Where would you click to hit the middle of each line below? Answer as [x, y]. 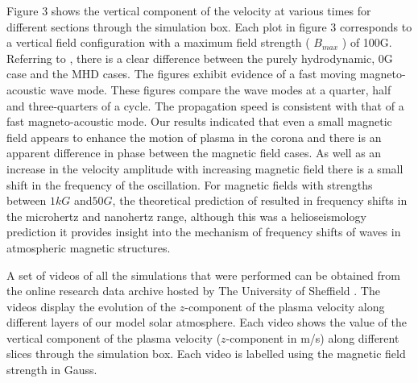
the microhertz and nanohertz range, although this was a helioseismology [186, 216]
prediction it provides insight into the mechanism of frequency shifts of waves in [204, 232]
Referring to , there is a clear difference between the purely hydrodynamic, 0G [200, 58]
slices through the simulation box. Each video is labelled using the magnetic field [206, 354]
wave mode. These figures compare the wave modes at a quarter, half [220, 89]
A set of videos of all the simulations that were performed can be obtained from [203, 275]
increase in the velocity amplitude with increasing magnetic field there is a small [205, 168]
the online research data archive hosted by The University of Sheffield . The [193, 291]
